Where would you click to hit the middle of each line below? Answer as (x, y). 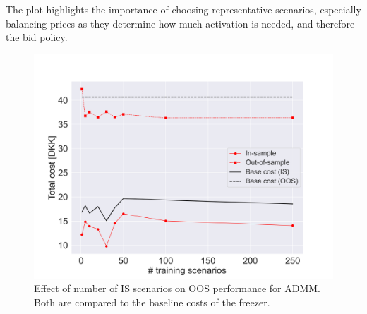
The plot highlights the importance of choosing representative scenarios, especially (183, 9)
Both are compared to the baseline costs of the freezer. (152, 302)
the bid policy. (37, 37)
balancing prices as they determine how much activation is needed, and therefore (180, 23)
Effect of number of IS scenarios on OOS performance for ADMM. (177, 288)
